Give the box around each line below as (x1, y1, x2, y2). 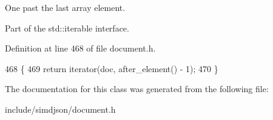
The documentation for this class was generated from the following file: (5, 82, 269, 95)
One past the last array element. (5, 1, 126, 13)
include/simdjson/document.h (5, 102, 116, 115)
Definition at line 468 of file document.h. (5, 42, 156, 55)
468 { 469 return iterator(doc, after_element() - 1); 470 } (5, 62, 218, 75)
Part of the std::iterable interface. (5, 21, 129, 34)
